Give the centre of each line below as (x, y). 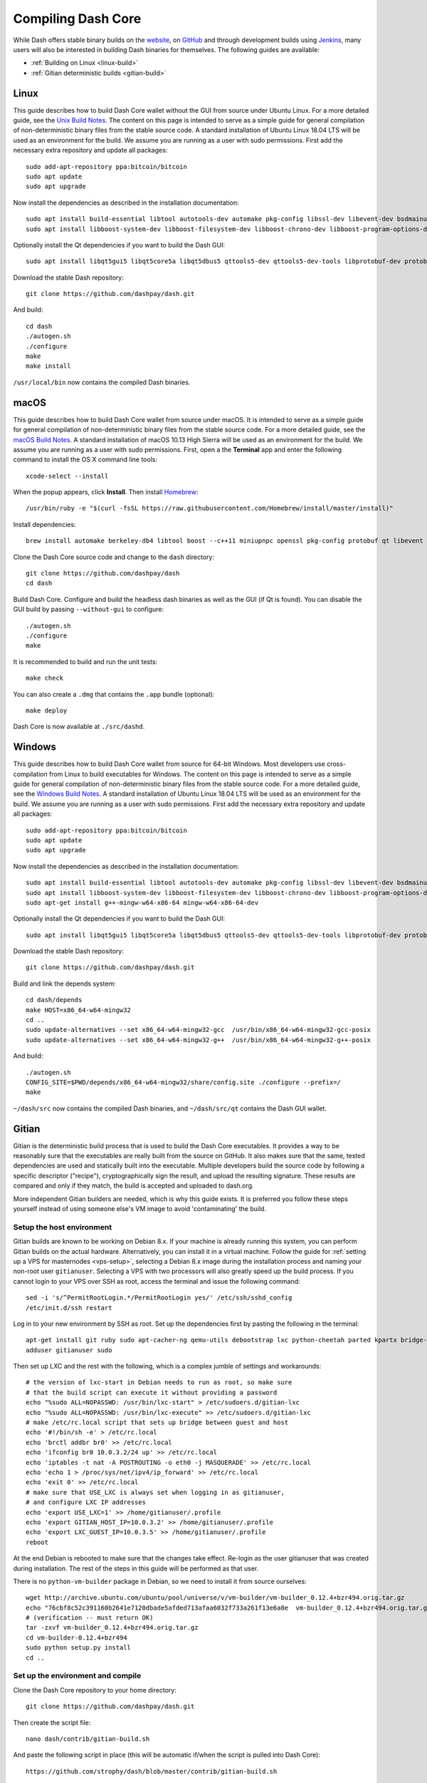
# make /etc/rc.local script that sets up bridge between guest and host (157, 1422)
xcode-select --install (67, 476)
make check (45, 678)
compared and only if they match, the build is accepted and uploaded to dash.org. (133, 1186)
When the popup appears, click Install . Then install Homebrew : (106, 492)
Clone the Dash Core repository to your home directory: (95, 1690)
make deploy (47, 710)
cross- (336, 764)
